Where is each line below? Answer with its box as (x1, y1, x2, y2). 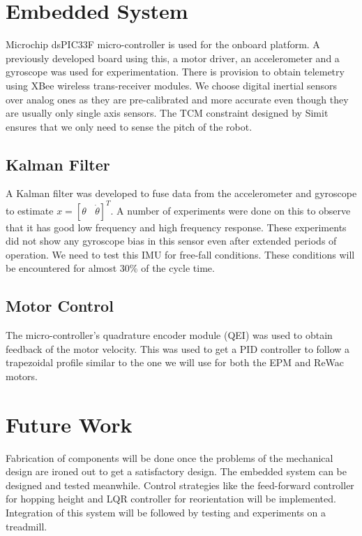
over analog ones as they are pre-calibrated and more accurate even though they (6, 92, 349, 106)
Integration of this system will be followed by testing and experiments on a (6, 505, 326, 520)
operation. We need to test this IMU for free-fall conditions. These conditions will (6, 247, 355, 261)
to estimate (6, 203, 54, 217)
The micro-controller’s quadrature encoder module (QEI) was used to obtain (6, 328, 333, 342)
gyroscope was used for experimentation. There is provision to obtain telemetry (6, 64, 345, 79)
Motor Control (6, 295, 114, 317)
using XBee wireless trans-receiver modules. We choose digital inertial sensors (6, 78, 338, 92)
